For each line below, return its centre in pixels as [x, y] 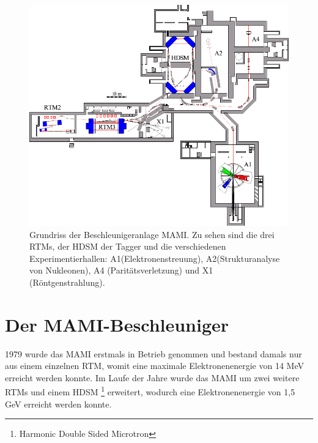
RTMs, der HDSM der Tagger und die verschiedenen [128, 246]
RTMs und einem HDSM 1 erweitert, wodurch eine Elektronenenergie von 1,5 [150, 391]
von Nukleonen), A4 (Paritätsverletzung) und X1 [121, 270]
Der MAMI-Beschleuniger [117, 324]
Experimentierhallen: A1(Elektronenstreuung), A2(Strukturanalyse [155, 258]
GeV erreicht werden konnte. [58, 404]
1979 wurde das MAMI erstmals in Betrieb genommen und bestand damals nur [153, 353]
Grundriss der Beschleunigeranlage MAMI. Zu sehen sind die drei [152, 234]
